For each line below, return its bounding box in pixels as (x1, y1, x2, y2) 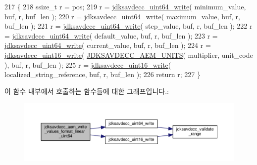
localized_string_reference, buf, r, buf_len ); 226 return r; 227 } (4, 69, 201, 80)
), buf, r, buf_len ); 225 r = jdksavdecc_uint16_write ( (4, 59, 171, 70)
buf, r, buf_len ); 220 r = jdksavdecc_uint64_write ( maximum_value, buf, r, (4, 11, 240, 21)
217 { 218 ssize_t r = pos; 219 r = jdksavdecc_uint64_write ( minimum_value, (4, 1, 246, 11)
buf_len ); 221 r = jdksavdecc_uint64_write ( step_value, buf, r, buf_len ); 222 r (4, 21, 253, 31)
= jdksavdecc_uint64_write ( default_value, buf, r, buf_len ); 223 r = (4, 30, 218, 41)
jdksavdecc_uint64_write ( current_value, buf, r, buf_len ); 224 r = (4, 40, 211, 50)
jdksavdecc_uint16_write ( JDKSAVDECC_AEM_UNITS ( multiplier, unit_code (4, 49, 253, 60)
